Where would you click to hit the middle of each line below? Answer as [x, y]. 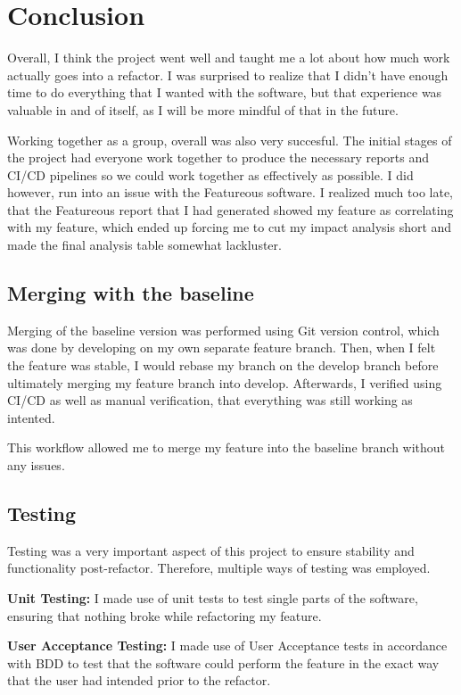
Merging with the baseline [131, 293]
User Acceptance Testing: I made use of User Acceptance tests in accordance [227, 645]
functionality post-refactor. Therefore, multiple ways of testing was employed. [219, 568]
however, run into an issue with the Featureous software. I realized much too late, [230, 192]
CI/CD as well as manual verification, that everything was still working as [210, 400]
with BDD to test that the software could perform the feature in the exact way [223, 662]
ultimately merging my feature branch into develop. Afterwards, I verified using [225, 382]
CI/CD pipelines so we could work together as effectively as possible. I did [210, 174]
